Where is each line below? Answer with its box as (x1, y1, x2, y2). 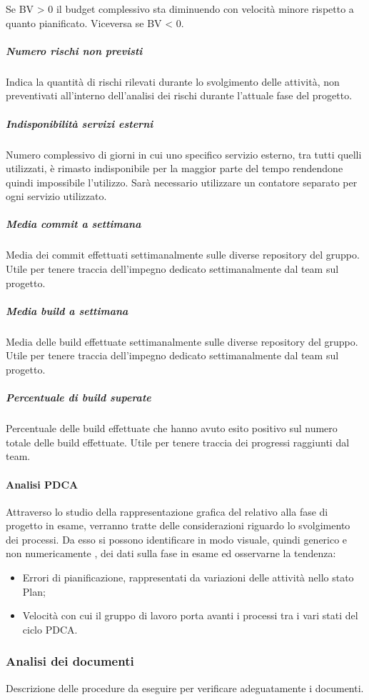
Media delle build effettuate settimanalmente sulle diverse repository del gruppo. (6, 334, 358, 349)
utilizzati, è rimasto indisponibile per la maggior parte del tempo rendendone (6, 161, 343, 176)
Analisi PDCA (6, 476, 79, 491)
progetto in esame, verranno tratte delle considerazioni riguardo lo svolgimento (6, 518, 350, 533)
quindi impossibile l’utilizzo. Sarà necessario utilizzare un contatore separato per (6, 174, 358, 189)
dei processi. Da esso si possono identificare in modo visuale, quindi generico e (6, 531, 348, 546)
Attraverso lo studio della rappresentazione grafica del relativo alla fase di (6, 504, 328, 519)
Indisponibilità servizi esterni (6, 116, 153, 131)
